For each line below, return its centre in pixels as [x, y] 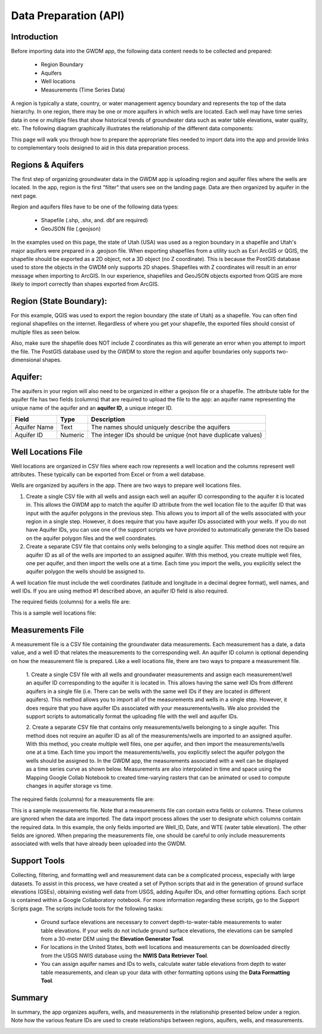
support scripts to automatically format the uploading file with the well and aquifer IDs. [132, 716]
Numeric [72, 435]
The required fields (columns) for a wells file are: [71, 602]
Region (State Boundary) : [59, 301]
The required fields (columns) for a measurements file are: [83, 799]
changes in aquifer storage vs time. [69, 786]
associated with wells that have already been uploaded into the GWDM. [99, 844]
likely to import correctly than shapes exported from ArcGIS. [85, 284]
